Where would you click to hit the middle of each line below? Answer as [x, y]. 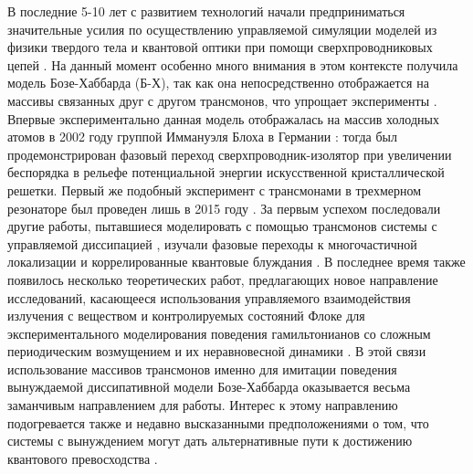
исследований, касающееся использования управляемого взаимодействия [209, 297]
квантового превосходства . [83, 458]
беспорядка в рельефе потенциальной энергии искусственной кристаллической [226, 172]
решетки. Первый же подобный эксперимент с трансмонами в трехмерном [215, 190]
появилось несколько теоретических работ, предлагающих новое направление [223, 279]
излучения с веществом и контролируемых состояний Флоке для [186, 316]
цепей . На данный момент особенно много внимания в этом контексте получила [233, 64]
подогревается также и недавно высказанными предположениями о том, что [218, 422]
